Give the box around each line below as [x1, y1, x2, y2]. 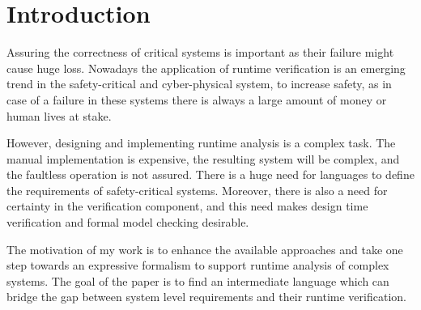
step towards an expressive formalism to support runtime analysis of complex [6, 257, 389, 274]
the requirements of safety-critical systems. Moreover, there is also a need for [6, 181, 388, 198]
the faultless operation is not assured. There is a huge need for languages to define [6, 166, 415, 183]
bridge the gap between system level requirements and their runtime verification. [6, 288, 406, 305]
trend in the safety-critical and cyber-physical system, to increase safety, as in [6, 75, 392, 92]
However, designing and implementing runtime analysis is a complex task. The [6, 134, 396, 151]
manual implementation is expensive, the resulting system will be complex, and [6, 150, 400, 167]
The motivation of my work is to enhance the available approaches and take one [6, 240, 403, 257]
